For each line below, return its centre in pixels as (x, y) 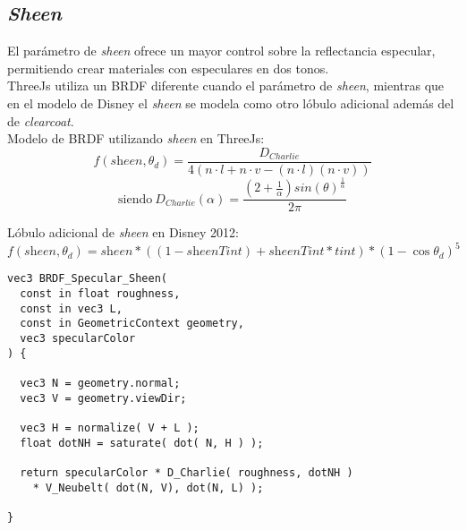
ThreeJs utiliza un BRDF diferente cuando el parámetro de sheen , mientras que (226, 85)
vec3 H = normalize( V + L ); (110, 427)
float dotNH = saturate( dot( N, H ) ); (142, 443)
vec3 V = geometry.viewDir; (103, 398)
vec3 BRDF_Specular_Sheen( (87, 279)
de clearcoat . (41, 120)
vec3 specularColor (78, 338)
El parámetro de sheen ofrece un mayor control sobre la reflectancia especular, (221, 51)
